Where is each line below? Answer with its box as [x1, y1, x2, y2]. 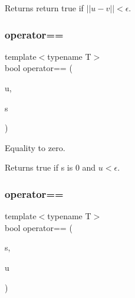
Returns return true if [5, 2, 84, 14]
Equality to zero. [5, 141, 65, 153]
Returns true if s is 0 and [5, 161, 96, 174]
